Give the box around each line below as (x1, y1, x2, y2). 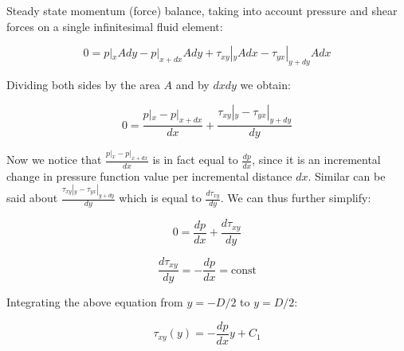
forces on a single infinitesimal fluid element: (6, 18, 223, 34)
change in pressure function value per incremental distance (6, 167, 292, 184)
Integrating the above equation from (6, 294, 183, 310)
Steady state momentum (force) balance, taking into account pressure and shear (6, 2, 398, 18)
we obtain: (240, 76, 291, 92)
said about (6, 189, 58, 206)
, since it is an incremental (252, 151, 381, 168)
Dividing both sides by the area (6, 76, 160, 92)
